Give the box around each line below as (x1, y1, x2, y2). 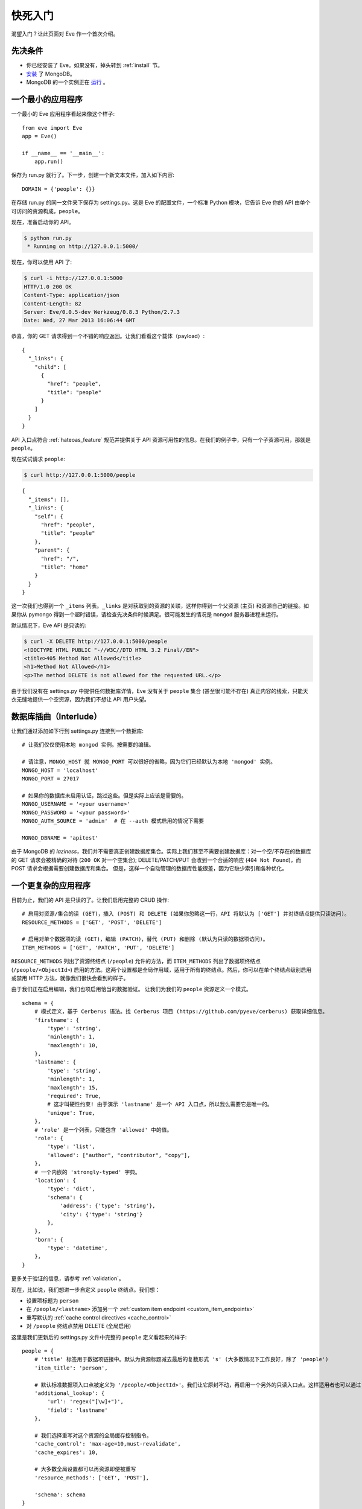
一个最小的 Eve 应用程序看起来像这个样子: (11, 110, 115, 118)
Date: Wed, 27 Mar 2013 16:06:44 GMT (24, 317, 136, 324)
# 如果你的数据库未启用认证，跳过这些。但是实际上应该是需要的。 (22, 792, 187, 799)
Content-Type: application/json (24, 292, 120, 299)
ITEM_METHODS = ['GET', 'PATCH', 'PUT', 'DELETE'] (22, 944, 175, 951)
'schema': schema (34, 1491, 86, 1498)
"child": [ (34, 363, 67, 371)
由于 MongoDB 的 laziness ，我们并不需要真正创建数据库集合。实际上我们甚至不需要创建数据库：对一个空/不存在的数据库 (11, 848, 311, 855)
